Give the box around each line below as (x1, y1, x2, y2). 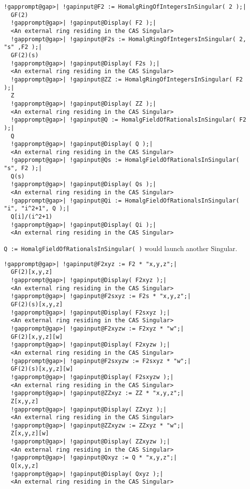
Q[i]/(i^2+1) (11, 213, 53, 221)
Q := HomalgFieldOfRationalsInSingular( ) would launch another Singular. (4, 243, 237, 253)
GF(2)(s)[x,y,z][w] (11, 365, 74, 373)
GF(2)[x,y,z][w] (11, 333, 63, 340)
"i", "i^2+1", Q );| (4, 205, 70, 212)
